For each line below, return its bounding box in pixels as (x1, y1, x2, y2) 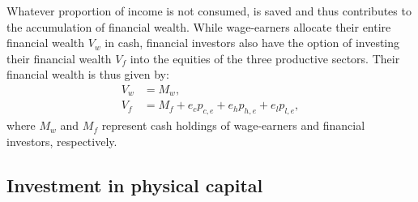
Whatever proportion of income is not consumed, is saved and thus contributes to (6, 2, 412, 19)
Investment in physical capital (6, 172, 263, 197)
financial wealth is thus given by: (6, 66, 169, 83)
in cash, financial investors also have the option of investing (104, 34, 400, 51)
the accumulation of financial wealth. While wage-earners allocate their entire (6, 18, 391, 35)
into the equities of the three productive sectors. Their (130, 49, 400, 67)
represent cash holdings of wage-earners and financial (101, 117, 365, 134)
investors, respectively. (6, 132, 117, 149)
